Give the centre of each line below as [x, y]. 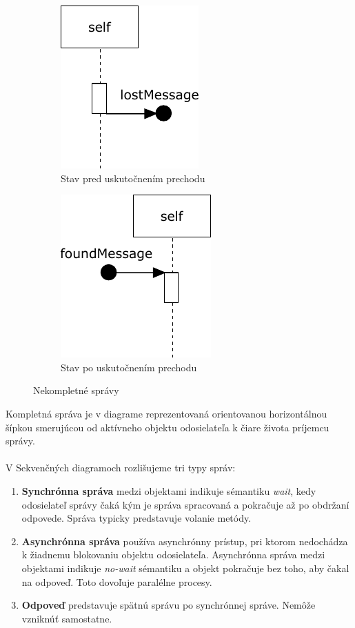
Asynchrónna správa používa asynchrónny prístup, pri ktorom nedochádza [185, 541]
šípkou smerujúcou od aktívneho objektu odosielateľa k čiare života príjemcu [168, 427]
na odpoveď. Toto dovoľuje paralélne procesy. [117, 581]
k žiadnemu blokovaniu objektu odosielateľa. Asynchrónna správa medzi [173, 555]
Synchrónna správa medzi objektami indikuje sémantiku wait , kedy [169, 490]
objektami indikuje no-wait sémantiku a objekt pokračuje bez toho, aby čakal [185, 568]
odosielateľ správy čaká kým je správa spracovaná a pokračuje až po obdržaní [185, 504]
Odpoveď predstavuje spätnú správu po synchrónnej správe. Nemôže [169, 605]
